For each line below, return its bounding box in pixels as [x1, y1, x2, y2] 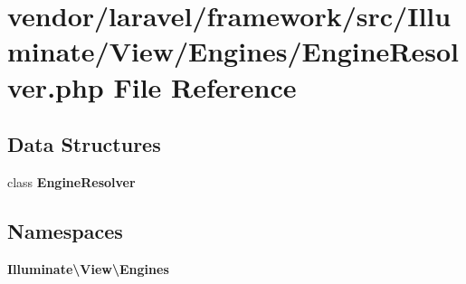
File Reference [113, 68, 297, 105]
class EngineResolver [7, 172, 136, 191]
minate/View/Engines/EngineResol [7, 33, 460, 70]
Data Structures [7, 130, 161, 158]
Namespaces [7, 216, 123, 244]
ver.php [7, 68, 104, 105]
